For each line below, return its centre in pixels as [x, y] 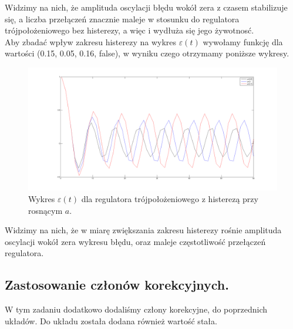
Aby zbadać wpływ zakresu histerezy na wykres [91, 41]
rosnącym [46, 210]
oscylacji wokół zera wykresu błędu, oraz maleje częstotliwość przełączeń [135, 241]
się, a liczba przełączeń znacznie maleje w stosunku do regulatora [122, 19]
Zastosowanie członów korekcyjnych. [117, 285]
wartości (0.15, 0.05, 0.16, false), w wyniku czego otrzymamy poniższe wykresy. [147, 53]
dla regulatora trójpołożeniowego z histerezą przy [170, 199]
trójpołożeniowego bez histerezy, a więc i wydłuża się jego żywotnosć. [129, 30]
